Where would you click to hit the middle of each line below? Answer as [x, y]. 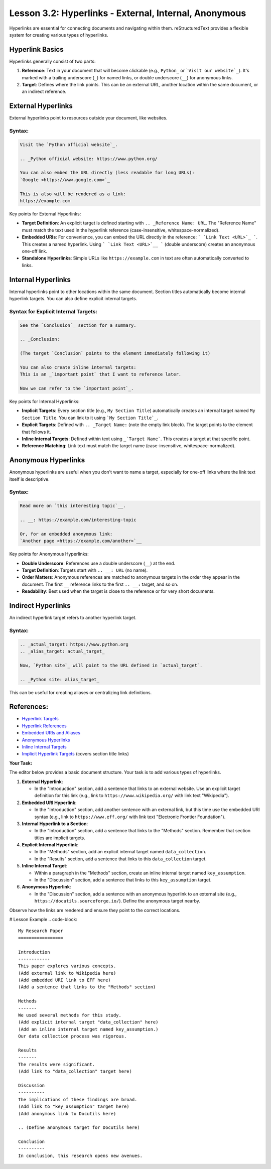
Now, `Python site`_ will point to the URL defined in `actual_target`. [111, 665]
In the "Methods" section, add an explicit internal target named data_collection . [120, 852]
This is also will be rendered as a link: [73, 194]
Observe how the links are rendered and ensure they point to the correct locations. [95, 910]
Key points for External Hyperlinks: [45, 214]
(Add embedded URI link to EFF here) [65, 980]
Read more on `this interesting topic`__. [73, 506]
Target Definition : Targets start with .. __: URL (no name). [85, 570]
